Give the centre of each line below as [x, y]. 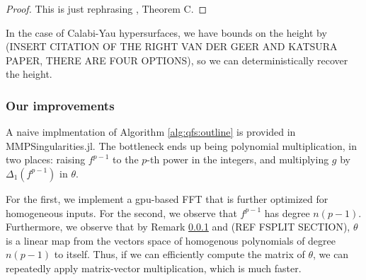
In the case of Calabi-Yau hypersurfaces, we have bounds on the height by [166, 32]
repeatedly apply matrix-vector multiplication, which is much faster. [154, 268]
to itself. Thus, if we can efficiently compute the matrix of [179, 254]
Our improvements [60, 105]
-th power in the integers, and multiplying [238, 159]
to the [126, 159]
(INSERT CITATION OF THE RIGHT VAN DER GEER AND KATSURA [172, 46]
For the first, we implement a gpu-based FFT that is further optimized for [167, 198]
